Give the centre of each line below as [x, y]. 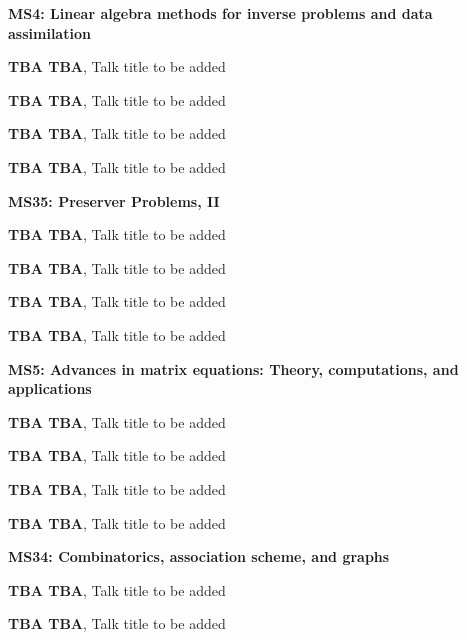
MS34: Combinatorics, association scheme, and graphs [199, 556]
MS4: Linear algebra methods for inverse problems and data [220, 13]
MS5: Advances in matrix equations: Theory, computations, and [233, 368]
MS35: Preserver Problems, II [114, 200]
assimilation [49, 32]
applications [50, 388]
